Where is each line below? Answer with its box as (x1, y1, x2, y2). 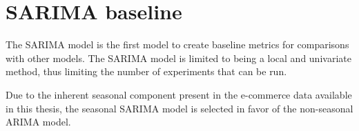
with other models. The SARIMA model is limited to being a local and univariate (6, 50, 351, 65)
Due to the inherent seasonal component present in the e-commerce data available (6, 87, 352, 101)
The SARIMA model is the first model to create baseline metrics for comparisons (6, 37, 349, 52)
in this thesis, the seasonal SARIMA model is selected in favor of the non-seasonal (6, 101, 353, 115)
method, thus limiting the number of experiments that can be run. (6, 64, 287, 79)
